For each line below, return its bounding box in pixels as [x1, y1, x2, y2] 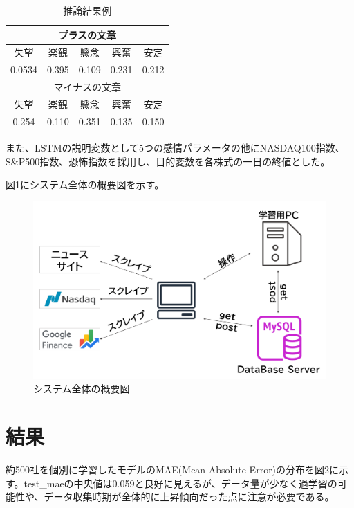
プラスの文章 [58, 27, 117, 42]
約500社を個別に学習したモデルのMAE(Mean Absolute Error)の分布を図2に [6, 462, 339, 477]
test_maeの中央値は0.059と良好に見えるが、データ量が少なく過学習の [24, 475, 337, 490]
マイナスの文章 [53, 80, 122, 94]
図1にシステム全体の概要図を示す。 [6, 177, 165, 192]
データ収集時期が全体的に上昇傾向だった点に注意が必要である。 [44, 489, 335, 504]
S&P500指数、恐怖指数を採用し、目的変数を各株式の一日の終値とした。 [6, 154, 330, 168]
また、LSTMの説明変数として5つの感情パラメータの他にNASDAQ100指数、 [6, 140, 345, 154]
